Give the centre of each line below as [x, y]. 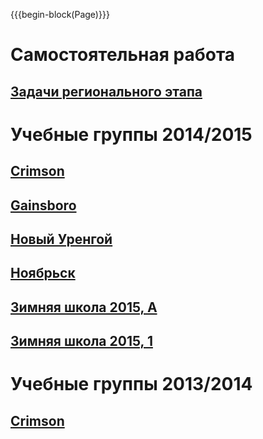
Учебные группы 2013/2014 [131, 384]
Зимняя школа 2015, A [84, 307]
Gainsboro [43, 205]
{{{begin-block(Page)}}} [60, 14]
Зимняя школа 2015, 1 [81, 341]
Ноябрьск [43, 273]
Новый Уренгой [61, 239]
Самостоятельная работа [123, 55]
